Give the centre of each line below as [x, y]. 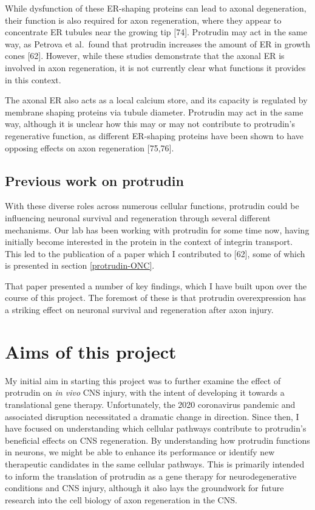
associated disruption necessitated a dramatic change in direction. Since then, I [152, 416]
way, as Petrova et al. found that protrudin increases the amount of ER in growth [158, 43]
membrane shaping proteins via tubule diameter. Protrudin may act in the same [154, 112]
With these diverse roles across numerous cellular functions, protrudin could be [152, 206]
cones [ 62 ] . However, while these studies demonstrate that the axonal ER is [145, 56]
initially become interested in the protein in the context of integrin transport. [149, 242]
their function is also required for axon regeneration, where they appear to [143, 20]
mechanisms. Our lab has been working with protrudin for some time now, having [157, 229]
